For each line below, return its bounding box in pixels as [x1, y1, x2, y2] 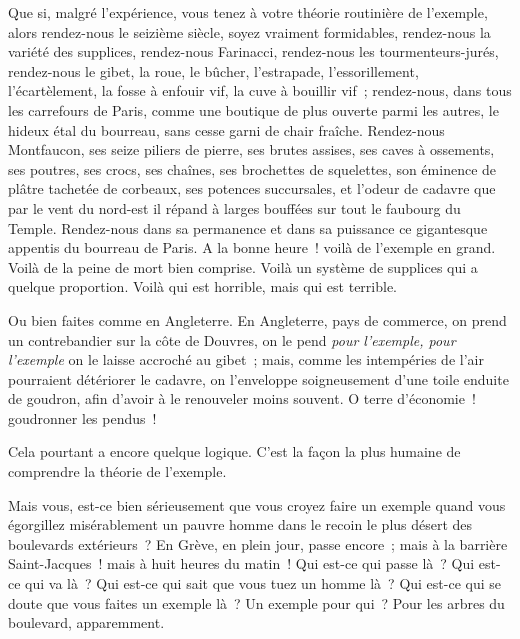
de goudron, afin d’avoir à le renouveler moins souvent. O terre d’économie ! [8, 388, 476, 409]
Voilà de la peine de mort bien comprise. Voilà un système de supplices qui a [8, 256, 478, 277]
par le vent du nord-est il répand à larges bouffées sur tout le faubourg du [8, 197, 461, 218]
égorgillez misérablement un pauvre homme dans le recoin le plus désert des [8, 514, 473, 535]
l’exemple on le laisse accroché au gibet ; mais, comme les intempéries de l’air [8, 349, 484, 370]
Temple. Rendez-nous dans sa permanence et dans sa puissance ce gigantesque [8, 217, 488, 238]
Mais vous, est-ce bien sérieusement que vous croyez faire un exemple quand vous [8, 494, 506, 515]
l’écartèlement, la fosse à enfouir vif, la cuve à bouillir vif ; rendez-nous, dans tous [8, 80, 512, 101]
